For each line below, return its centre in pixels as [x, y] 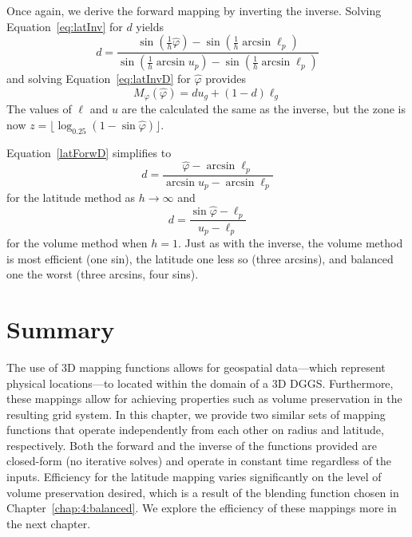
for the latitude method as [71, 197]
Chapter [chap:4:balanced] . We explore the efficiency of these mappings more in [202, 508]
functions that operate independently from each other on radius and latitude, [195, 430]
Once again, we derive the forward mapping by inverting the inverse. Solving [194, 10]
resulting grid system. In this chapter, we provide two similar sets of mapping [196, 414]
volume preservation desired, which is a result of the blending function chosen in [203, 492]
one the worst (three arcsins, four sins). [103, 274]
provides [226, 79]
